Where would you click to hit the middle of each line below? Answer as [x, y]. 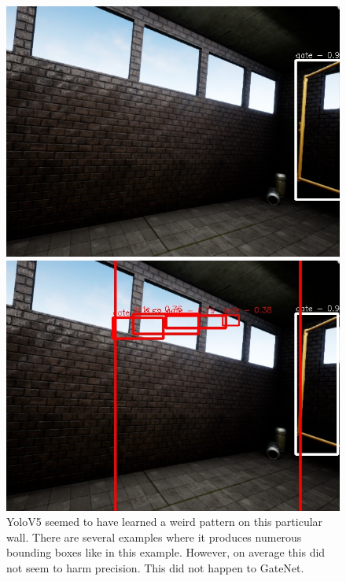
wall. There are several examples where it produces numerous [154, 537]
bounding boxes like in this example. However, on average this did [166, 552]
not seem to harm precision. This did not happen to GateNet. [155, 567]
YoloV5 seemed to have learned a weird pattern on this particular [165, 522]
